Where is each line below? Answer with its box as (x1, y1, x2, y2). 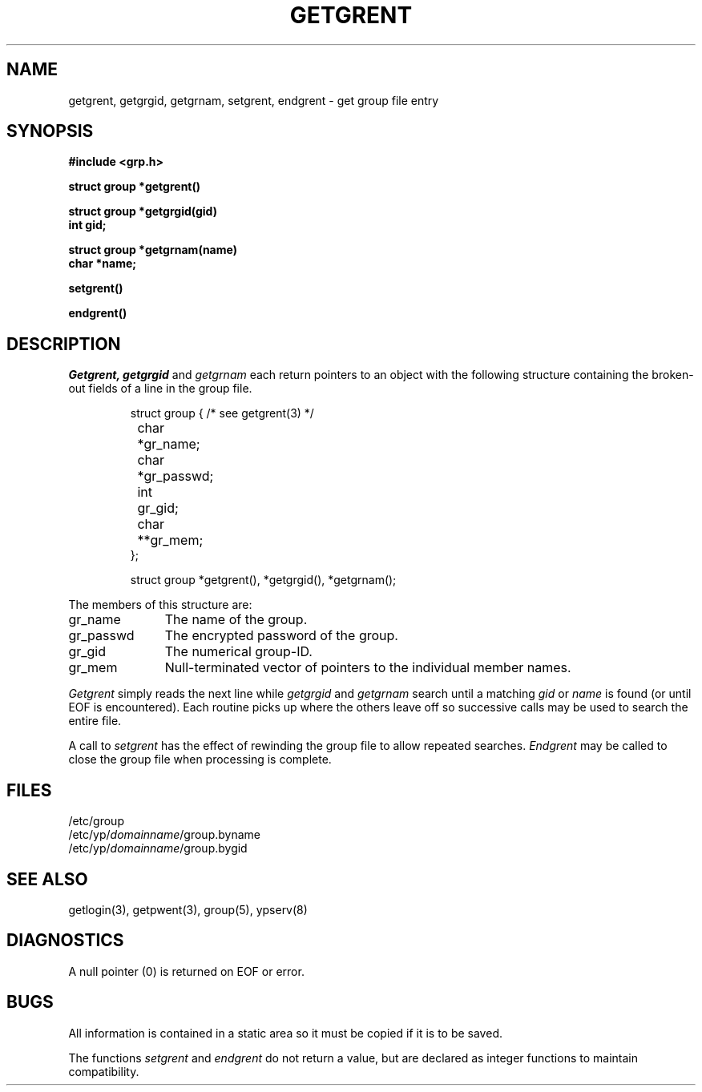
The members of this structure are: (68, 598, 252, 612)
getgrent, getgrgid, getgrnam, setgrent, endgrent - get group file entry (68, 93, 439, 107)
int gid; (68, 218, 107, 232)
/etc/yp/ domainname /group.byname (68, 828, 260, 842)
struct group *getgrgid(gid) (68, 204, 217, 219)
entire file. (68, 714, 122, 728)
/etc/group (68, 814, 124, 828)
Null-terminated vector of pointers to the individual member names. (164, 659, 571, 676)
